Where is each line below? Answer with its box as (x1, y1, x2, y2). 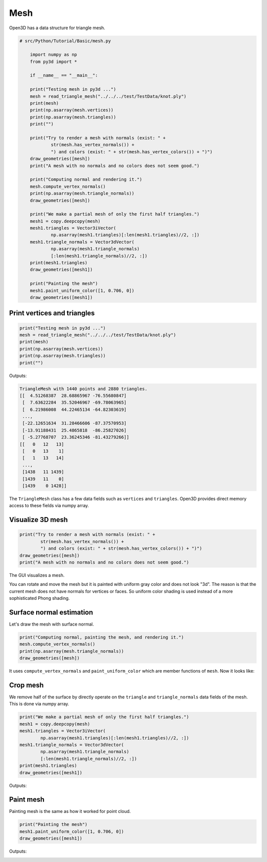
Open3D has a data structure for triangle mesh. (9, 25, 106, 31)
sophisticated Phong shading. (9, 595, 70, 601)
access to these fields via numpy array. (9, 503, 89, 509)
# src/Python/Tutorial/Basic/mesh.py (19, 38, 111, 44)
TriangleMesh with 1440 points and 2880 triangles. (19, 386, 148, 392)
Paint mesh (9, 796, 44, 804)
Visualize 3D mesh (9, 516, 68, 524)
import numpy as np (30, 52, 78, 57)
